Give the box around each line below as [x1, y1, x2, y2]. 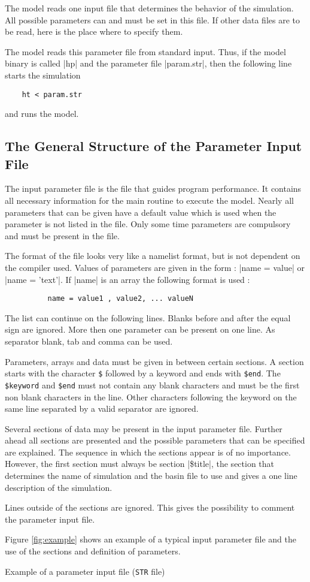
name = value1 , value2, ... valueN [47, 294, 193, 303]
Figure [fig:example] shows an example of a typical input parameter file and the [5, 533, 296, 545]
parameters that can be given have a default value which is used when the [5, 206, 276, 218]
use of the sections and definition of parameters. [5, 545, 181, 557]
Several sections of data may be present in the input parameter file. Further [5, 422, 282, 435]
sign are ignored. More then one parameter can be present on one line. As [5, 323, 275, 336]
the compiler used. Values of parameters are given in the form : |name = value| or [5, 261, 305, 273]
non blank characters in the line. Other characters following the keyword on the [5, 390, 297, 403]
